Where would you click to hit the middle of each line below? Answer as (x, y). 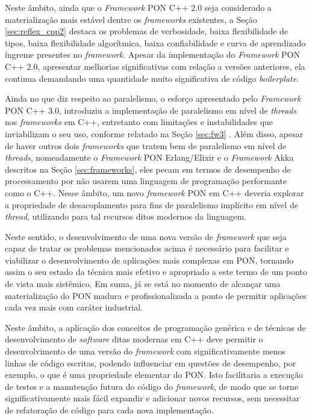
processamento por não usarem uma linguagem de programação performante (146, 181)
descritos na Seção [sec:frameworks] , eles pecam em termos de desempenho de (148, 169)
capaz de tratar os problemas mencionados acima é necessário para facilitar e (147, 248)
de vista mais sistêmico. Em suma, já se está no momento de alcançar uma (143, 284)
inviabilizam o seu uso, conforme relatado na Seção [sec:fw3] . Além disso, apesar (154, 133)
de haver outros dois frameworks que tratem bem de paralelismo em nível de (146, 145)
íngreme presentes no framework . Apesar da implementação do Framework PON (152, 54)
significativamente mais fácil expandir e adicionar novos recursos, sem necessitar (152, 398)
